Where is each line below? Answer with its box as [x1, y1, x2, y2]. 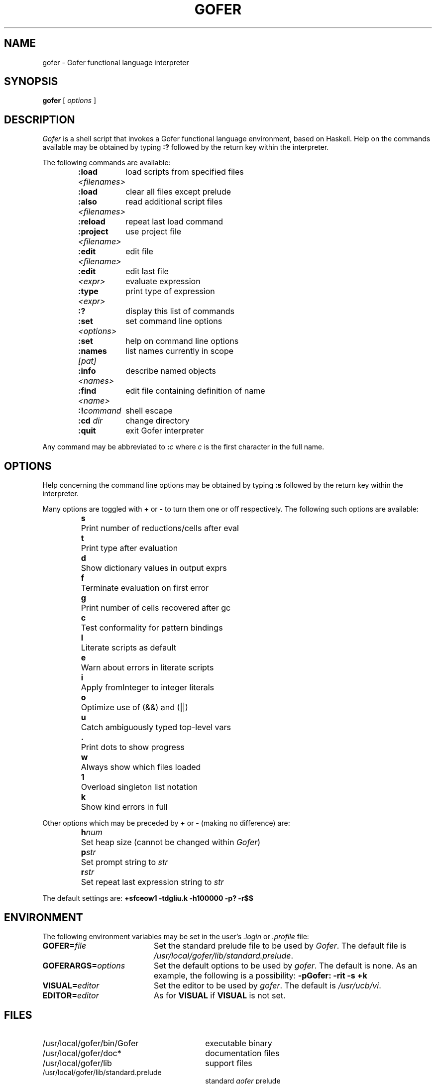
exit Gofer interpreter [125, 426, 204, 436]
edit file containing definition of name [125, 386, 265, 396]
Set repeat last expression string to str [81, 877, 224, 887]
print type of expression [125, 286, 215, 297]
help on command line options [125, 336, 239, 346]
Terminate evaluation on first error [81, 583, 209, 593]
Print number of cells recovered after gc [81, 603, 231, 613]
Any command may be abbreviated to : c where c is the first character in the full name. [42, 442, 325, 451]
